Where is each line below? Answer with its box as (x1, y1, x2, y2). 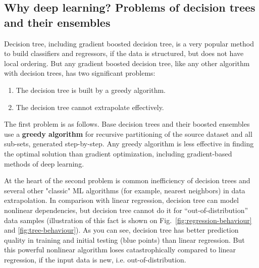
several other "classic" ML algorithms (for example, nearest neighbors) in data (4, 185, 245, 195)
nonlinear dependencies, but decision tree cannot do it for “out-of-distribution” (4, 204, 248, 215)
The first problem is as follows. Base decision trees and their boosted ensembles (4, 119, 250, 129)
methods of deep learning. (4, 158, 84, 169)
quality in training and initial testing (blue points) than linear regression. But (4, 234, 245, 245)
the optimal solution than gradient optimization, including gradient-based (4, 148, 232, 158)
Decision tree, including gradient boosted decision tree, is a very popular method (4, 38, 254, 48)
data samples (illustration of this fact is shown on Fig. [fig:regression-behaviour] (4, 215, 252, 225)
